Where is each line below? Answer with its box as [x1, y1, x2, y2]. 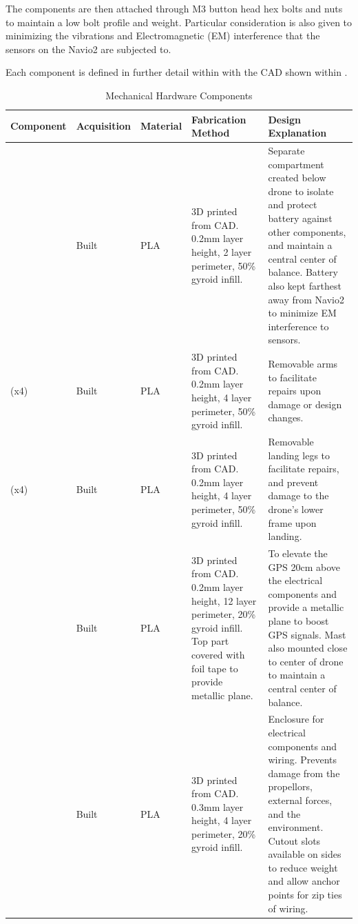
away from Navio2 [268, 292, 344, 306]
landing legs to [268, 448, 330, 462]
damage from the [268, 765, 340, 780]
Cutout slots [268, 833, 321, 847]
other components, [268, 224, 346, 239]
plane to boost [268, 613, 329, 627]
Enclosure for [268, 712, 324, 726]
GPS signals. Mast [268, 627, 346, 641]
